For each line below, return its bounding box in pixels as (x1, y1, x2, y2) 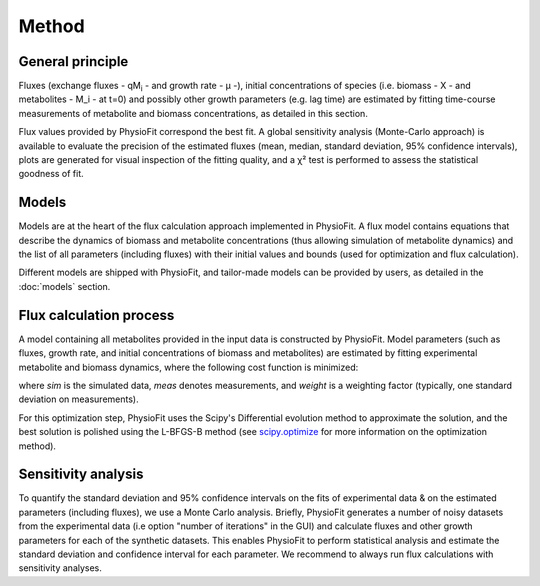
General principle (18, 53, 129, 70)
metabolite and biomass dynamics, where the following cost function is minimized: (18, 361, 359, 373)
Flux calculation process (18, 306, 175, 324)
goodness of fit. (18, 168, 84, 180)
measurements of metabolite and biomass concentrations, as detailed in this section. (18, 107, 369, 119)
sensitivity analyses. (18, 562, 102, 574)
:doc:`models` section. (18, 280, 111, 292)
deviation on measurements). (18, 393, 139, 405)
